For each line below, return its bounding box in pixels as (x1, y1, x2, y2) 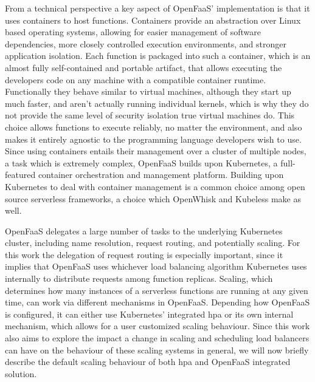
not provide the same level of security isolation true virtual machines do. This (5, 109, 295, 121)
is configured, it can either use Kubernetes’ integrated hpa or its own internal (5, 307, 294, 320)
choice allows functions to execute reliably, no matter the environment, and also (5, 120, 302, 133)
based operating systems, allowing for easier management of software (5, 26, 261, 38)
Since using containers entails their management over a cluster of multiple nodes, (5, 145, 306, 157)
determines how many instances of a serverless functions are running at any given (5, 284, 308, 296)
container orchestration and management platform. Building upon (38, 168, 284, 181)
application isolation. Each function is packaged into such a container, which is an (5, 49, 311, 62)
